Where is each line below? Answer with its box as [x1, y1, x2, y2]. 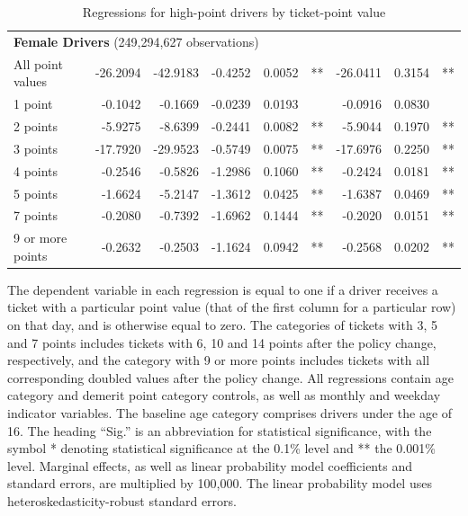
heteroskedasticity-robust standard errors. [7, 492, 237, 510]
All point [13, 54, 63, 73]
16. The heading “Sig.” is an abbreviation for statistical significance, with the [7, 421, 432, 440]
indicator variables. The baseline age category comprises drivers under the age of [7, 404, 453, 423]
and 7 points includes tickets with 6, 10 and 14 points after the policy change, [7, 333, 436, 351]
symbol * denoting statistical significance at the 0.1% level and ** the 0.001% [7, 439, 436, 458]
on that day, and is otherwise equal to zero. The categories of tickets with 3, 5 [7, 316, 437, 334]
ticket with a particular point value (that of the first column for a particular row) [7, 298, 456, 316]
